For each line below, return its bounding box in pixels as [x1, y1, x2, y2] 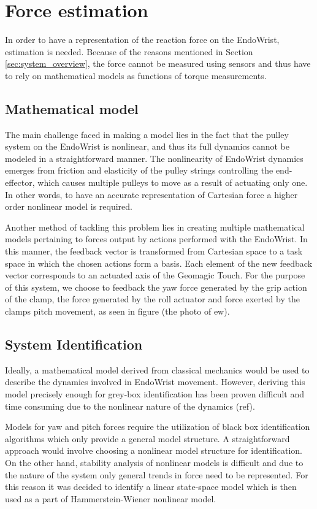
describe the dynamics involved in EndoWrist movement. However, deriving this [5, 375, 305, 388]
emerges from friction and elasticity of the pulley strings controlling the [5, 164, 273, 177]
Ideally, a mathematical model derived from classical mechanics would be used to [5, 363, 310, 376]
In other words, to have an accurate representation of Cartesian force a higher [5, 188, 298, 201]
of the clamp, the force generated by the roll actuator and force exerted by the [5, 293, 300, 305]
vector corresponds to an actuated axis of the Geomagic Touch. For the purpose [5, 269, 305, 281]
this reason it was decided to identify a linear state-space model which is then [5, 480, 297, 493]
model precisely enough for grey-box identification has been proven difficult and [5, 388, 305, 400]
